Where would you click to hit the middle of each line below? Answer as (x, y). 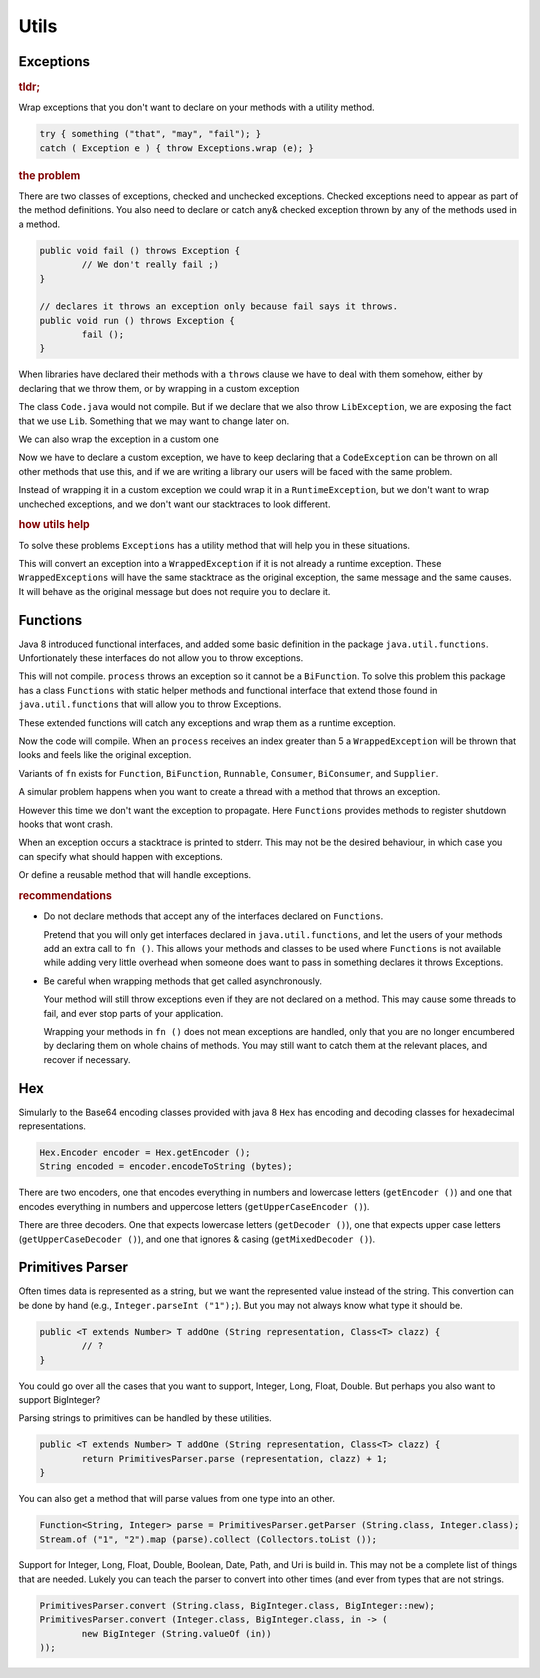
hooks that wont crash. (66, 824)
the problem (49, 175)
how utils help (54, 525)
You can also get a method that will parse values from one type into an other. (176, 1499)
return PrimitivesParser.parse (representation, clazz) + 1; (234, 1458)
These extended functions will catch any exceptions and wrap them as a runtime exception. (207, 722)
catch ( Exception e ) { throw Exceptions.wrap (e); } (176, 148)
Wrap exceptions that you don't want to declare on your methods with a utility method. (196, 107)
